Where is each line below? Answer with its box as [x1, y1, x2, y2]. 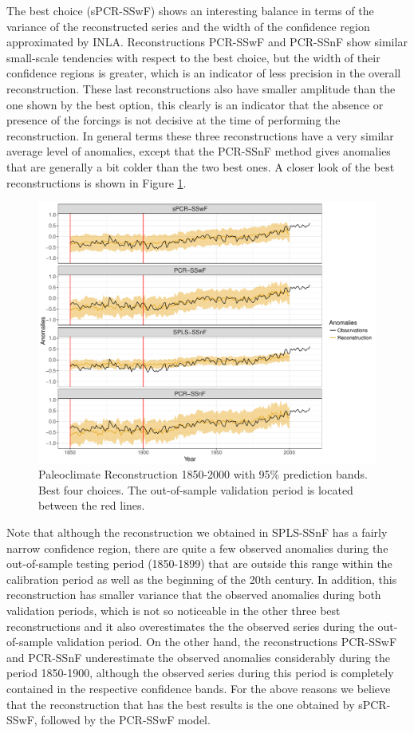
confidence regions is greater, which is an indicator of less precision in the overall [6, 65, 401, 81]
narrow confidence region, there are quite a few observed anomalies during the [6, 539, 388, 556]
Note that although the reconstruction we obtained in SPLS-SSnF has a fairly [6, 524, 388, 541]
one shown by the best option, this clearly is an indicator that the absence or [6, 96, 384, 112]
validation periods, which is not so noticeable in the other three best [6, 601, 341, 618]
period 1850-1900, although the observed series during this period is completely [6, 664, 394, 681]
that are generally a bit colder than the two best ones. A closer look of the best [6, 158, 395, 175]
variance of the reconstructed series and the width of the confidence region [6, 18, 370, 34]
